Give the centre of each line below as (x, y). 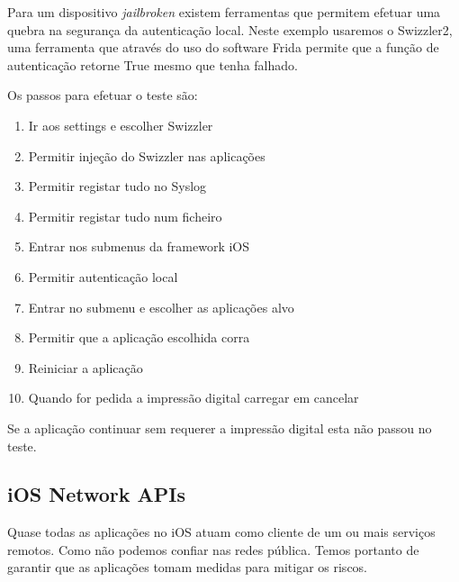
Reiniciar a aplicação (85, 367)
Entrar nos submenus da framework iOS (139, 246)
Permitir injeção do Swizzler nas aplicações (147, 155)
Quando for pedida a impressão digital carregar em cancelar (193, 398)
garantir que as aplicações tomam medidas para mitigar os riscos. (188, 567)
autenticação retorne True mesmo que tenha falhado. (153, 64)
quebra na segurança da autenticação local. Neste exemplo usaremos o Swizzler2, (230, 29)
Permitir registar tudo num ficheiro (125, 216)
